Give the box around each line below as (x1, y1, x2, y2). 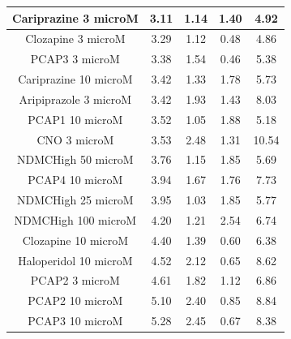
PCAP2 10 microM (28, 292, 123, 309)
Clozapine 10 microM (22, 231, 128, 248)
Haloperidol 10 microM (18, 251, 133, 268)
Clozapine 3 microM (25, 30, 126, 47)
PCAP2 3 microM (30, 272, 120, 289)
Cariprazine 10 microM (18, 71, 133, 88)
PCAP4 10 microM (28, 171, 123, 188)
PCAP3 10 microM (28, 312, 123, 329)
